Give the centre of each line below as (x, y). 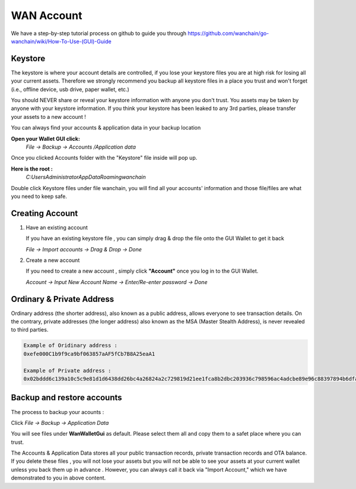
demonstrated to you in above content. (58, 478)
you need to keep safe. (39, 196)
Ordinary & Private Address (63, 299)
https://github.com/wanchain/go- (228, 33)
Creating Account (44, 213)
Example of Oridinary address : (71, 346)
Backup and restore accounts (66, 398)
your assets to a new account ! (48, 116)
